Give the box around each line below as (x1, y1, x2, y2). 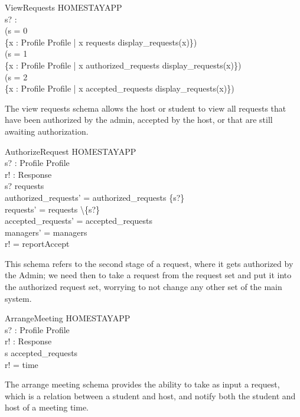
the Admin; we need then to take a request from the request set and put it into (5, 269, 292, 281)
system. (5, 292, 32, 304)
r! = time (5, 358, 38, 370)
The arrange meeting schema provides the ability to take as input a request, (5, 378, 280, 390)
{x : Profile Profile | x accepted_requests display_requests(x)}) (5, 82, 234, 95)
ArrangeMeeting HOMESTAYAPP (5, 312, 131, 324)
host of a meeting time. (5, 401, 89, 413)
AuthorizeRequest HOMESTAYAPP (5, 145, 136, 157)
